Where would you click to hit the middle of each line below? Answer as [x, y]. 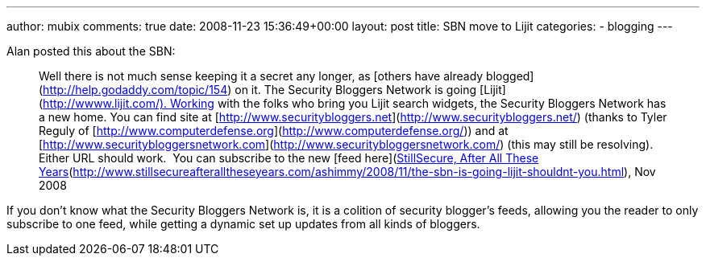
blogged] [510, 76]
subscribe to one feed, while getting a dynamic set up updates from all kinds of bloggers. [243, 224]
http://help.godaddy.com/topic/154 [135, 90]
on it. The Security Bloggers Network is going [356, 90]
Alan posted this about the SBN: [91, 51]
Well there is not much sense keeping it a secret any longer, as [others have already [261, 76]
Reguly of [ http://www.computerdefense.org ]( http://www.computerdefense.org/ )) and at [274, 131]
